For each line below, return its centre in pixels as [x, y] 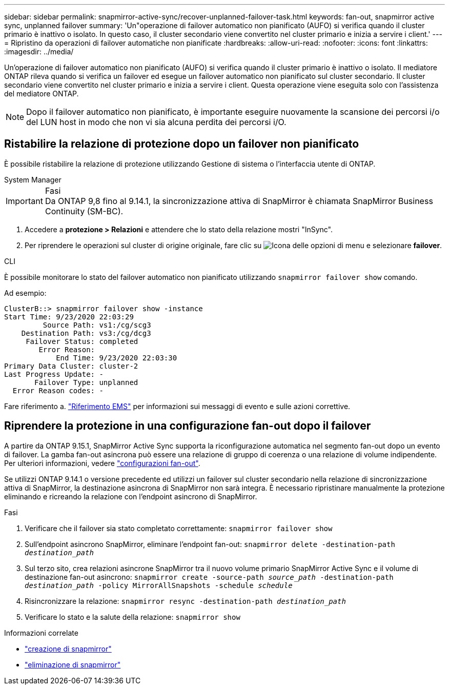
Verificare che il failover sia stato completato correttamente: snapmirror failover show [179, 528]
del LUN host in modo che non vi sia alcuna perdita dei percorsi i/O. [156, 122]
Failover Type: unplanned [86, 382]
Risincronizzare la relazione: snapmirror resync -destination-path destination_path [185, 601]
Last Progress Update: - [54, 374]
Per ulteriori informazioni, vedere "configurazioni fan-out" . [102, 463]
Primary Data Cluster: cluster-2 [71, 366]
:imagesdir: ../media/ [39, 52]
